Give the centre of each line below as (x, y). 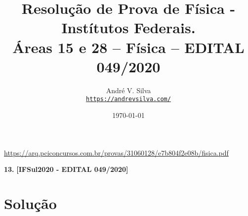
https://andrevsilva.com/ (128, 99)
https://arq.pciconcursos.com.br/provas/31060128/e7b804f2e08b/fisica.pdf (116, 152)
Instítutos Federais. (128, 27)
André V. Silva (128, 90)
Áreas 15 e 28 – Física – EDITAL (128, 47)
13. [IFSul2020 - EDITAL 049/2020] (66, 169)
